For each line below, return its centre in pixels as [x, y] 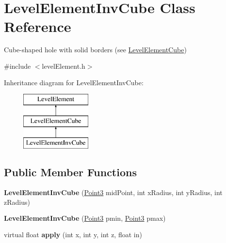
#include [17, 66]
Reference [38, 26]
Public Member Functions [70, 172]
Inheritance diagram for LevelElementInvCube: [74, 82]
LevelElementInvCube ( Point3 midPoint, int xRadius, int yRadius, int [113, 192]
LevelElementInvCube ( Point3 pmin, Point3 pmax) [85, 218]
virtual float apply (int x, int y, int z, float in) [73, 235]
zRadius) [17, 202]
